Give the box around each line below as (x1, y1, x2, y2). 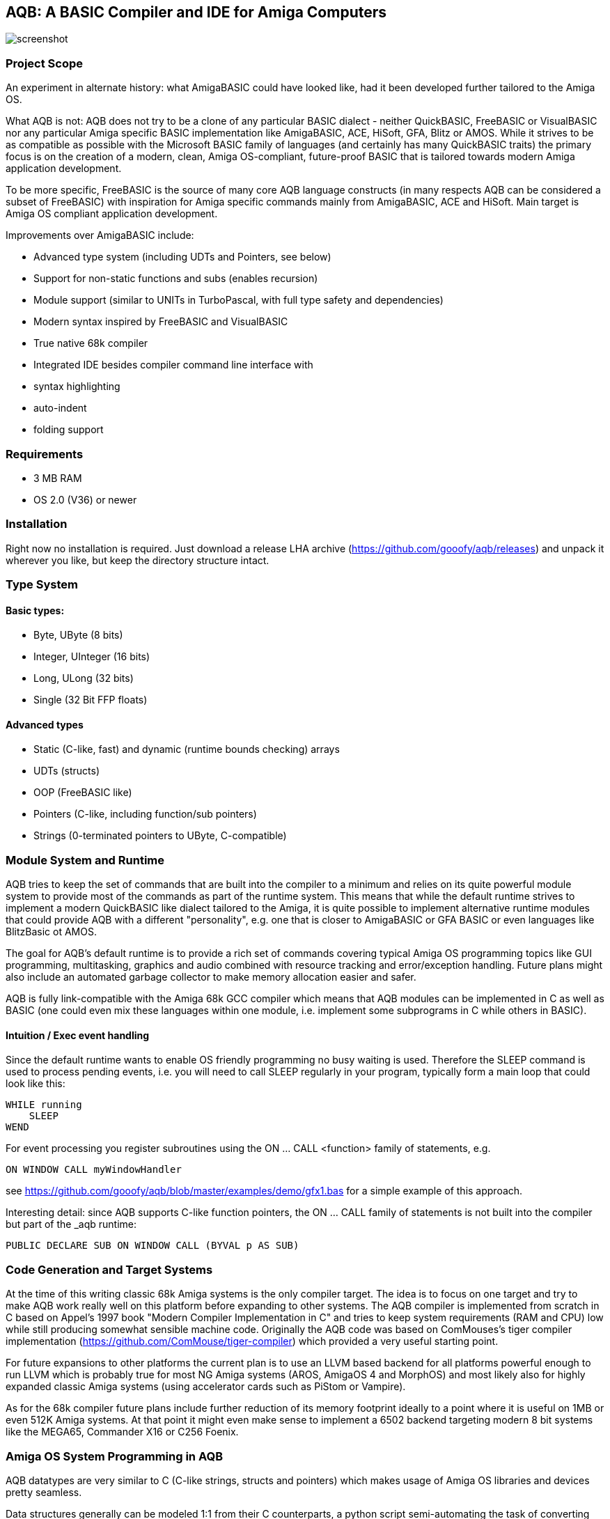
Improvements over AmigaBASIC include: (6, 229, 194, 242)
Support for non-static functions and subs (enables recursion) (33, 272, 318, 285)
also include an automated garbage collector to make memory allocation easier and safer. (6, 971, 416, 983)
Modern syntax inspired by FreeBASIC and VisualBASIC (33, 316, 288, 328)
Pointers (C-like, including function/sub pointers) (33, 808, 257, 820)
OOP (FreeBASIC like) (33, 786, 132, 799)
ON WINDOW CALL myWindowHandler (6, 1164, 182, 1176)
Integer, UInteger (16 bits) (33, 651, 150, 663)
